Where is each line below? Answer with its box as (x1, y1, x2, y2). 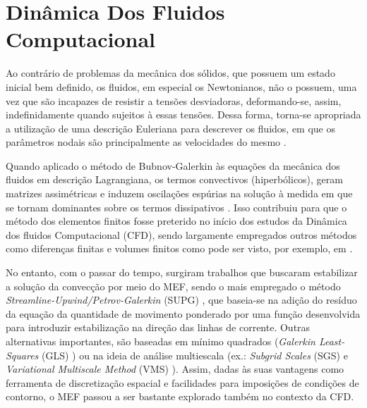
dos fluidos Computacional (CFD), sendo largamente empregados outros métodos (6, 227, 357, 242)
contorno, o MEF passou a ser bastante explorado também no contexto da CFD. (6, 389, 354, 404)
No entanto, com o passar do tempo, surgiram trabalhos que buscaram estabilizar (6, 265, 358, 280)
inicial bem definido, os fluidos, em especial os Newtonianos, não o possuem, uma (6, 79, 357, 94)
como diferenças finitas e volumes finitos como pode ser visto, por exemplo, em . (6, 241, 353, 256)
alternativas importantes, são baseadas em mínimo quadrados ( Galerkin (6, 334, 315, 348)
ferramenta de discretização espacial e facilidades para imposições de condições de (6, 375, 359, 390)
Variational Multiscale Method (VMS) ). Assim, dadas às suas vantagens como (6, 361, 344, 376)
